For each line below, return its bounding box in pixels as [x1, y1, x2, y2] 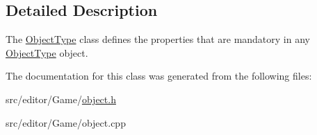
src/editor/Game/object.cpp [6, 115, 126, 129]
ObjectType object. [6, 45, 88, 60]
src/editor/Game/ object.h [6, 91, 116, 106]
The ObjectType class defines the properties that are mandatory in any [6, 32, 310, 46]
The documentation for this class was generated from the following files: [6, 69, 312, 83]
